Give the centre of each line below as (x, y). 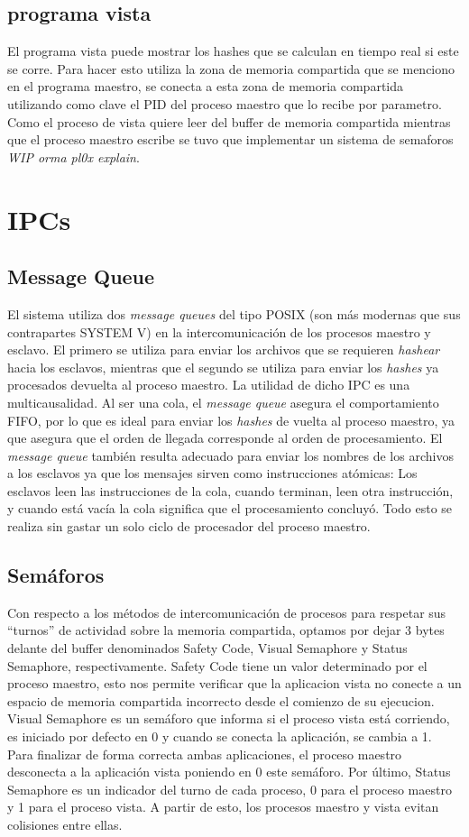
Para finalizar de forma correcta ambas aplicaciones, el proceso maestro (205, 754)
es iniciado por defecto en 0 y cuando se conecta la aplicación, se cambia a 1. (220, 736)
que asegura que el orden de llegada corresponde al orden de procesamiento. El (225, 438)
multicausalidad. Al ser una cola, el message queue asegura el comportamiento (223, 402)
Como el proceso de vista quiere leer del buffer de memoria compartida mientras (229, 121)
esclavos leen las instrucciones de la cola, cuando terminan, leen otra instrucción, (230, 490)
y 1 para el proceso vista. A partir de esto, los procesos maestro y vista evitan (223, 807)
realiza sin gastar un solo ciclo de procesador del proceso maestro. (189, 526)
